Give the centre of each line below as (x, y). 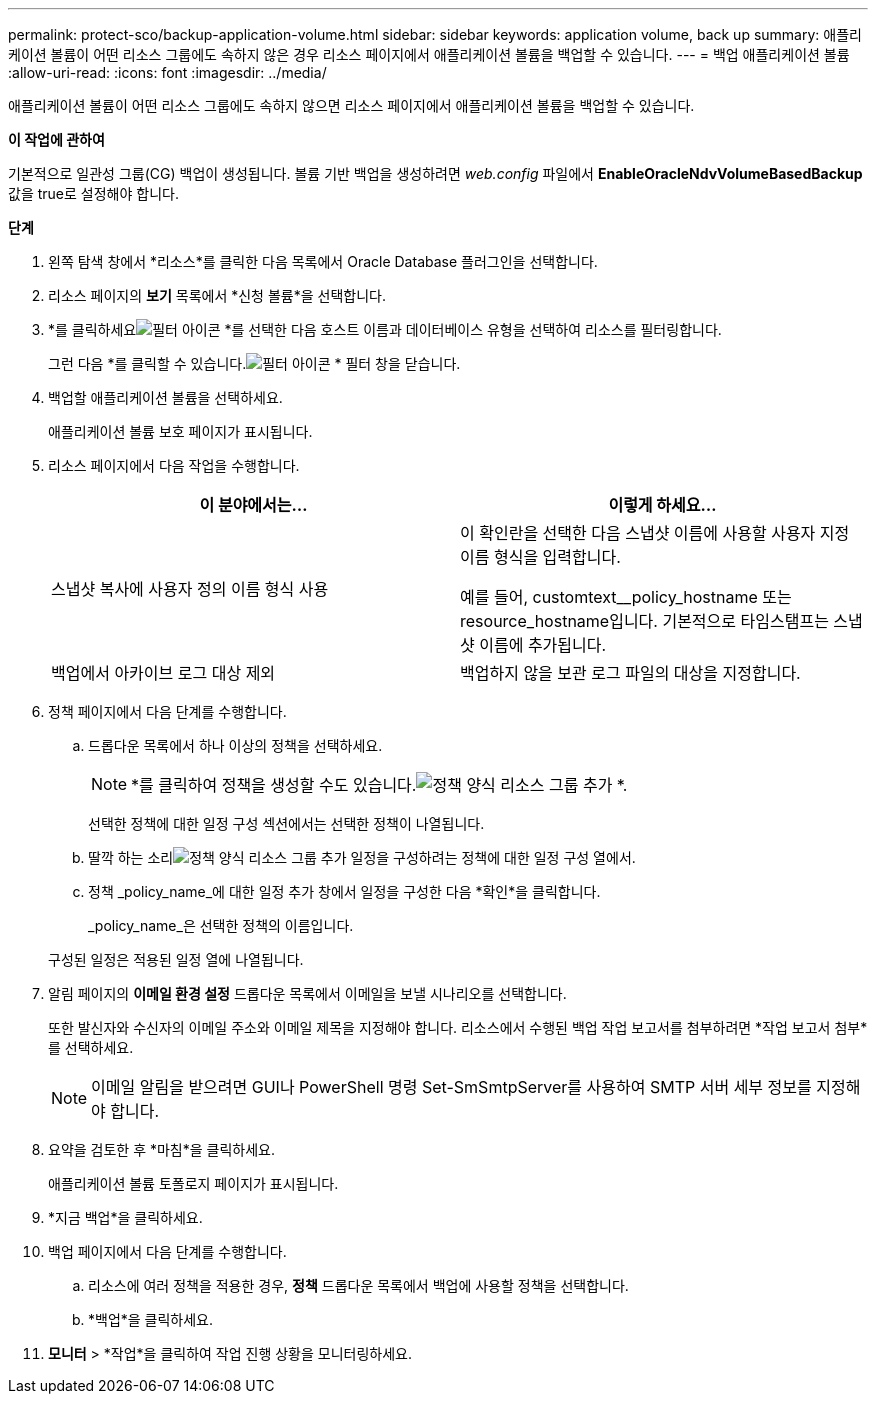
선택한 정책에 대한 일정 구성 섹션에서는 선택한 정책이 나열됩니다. (286, 823)
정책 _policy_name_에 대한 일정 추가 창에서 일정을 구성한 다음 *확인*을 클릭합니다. (344, 891)
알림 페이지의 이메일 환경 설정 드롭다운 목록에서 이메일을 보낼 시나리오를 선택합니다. (307, 993)
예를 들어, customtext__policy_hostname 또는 (626, 597)
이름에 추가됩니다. (543, 645)
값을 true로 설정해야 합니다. (93, 193)
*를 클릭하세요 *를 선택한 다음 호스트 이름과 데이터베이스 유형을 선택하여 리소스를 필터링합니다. (385, 329)
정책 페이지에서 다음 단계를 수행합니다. (167, 711)
